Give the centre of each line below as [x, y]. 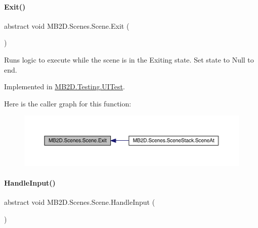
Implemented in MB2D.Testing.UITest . [64, 87]
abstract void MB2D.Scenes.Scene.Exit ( [67, 25]
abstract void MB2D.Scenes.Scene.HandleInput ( [80, 202]
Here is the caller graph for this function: [68, 103]
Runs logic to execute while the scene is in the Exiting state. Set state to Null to [129, 59]
